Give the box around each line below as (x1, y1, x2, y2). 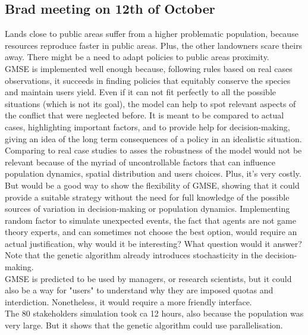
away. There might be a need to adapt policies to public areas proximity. (5, 51, 269, 63)
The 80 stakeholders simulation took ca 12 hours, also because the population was (5, 307, 304, 320)
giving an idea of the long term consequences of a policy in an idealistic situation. (5, 132, 302, 145)
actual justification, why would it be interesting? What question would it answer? (5, 237, 302, 249)
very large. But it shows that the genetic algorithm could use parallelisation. (5, 319, 283, 331)
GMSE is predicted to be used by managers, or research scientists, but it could (5, 272, 292, 284)
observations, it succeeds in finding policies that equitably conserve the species (5, 74, 291, 86)
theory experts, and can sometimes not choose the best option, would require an (5, 226, 297, 238)
